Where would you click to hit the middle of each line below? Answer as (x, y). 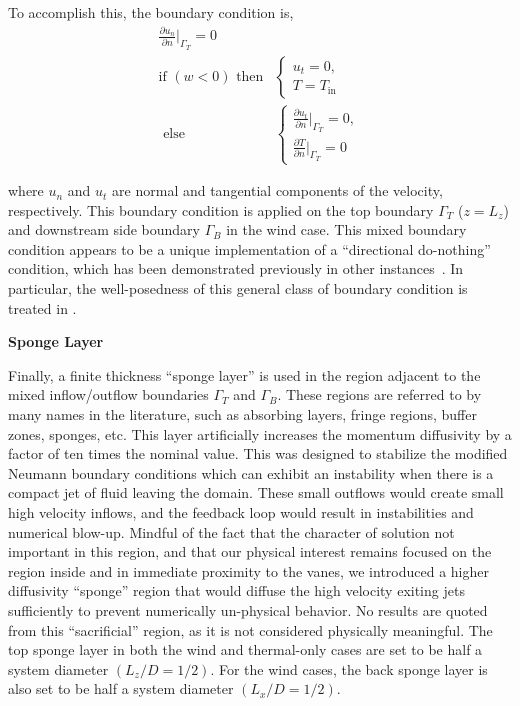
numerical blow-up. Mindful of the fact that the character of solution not (231, 531)
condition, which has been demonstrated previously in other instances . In (236, 268)
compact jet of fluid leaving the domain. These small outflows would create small (256, 492)
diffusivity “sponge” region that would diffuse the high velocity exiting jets (236, 590)
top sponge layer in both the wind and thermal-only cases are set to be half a (245, 649)
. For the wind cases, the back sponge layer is (349, 668)
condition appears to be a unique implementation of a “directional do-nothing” (249, 248)
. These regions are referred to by (379, 394)
